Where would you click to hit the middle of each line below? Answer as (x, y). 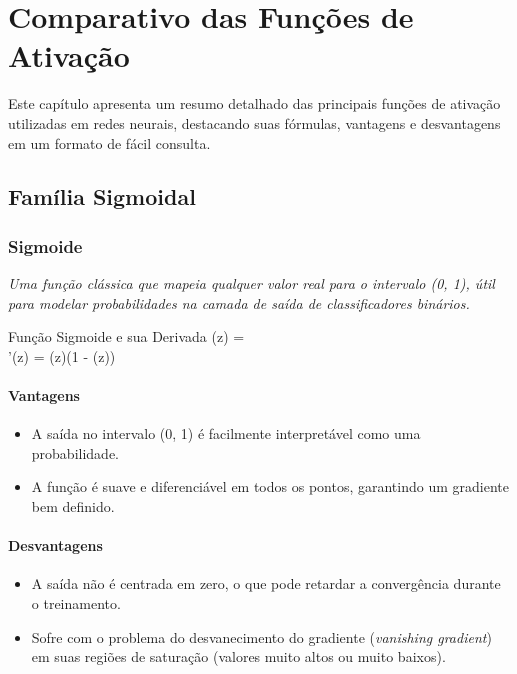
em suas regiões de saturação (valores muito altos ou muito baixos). (238, 656)
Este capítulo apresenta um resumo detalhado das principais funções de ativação (254, 103)
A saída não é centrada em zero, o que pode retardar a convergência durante (266, 583)
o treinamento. (76, 603)
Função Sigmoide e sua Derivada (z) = (126, 336)
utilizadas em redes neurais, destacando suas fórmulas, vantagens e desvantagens (254, 122)
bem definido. (73, 506)
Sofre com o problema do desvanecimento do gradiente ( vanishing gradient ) (261, 636)
